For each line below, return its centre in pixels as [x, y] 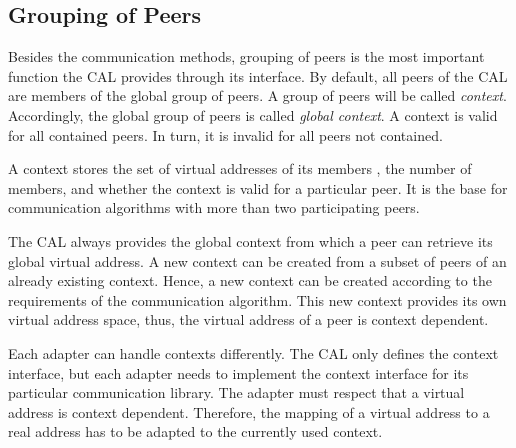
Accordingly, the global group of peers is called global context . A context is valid [253, 114]
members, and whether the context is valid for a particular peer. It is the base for [258, 187]
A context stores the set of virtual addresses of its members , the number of [240, 168]
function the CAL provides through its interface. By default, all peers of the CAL [258, 75]
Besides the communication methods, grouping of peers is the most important [246, 56]
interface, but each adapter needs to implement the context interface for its [238, 372]
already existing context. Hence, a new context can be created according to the [250, 280]
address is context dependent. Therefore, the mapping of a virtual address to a [249, 411]
